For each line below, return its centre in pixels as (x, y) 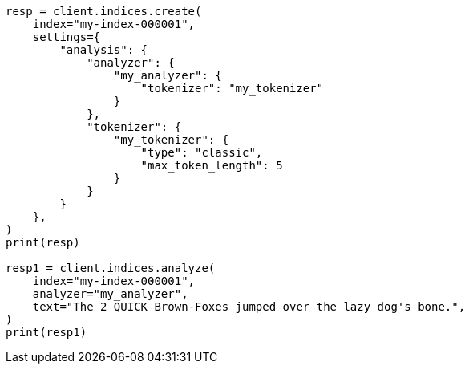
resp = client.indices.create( (104, 11)
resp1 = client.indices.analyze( (111, 268)
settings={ (67, 37)
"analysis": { (104, 50)
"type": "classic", (202, 152)
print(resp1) (46, 332)
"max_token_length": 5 (212, 165)
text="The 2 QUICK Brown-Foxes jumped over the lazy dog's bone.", (249, 307)
